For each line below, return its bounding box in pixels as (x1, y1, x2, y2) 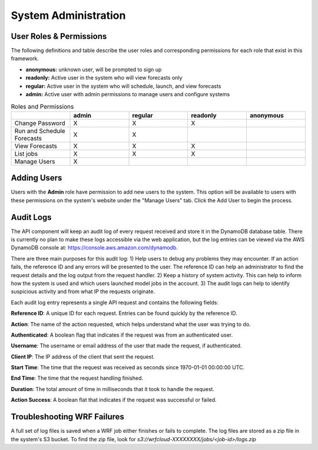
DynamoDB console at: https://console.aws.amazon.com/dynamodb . (11, 244, 178, 251)
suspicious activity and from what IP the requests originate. (11, 288, 155, 295)
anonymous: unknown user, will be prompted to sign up (25, 65, 162, 73)
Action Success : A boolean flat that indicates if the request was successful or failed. (11, 396, 217, 403)
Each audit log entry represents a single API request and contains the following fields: (11, 298, 219, 306)
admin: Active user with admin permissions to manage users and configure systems (25, 91, 230, 98)
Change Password (14, 119, 66, 127)
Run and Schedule (14, 127, 65, 135)
